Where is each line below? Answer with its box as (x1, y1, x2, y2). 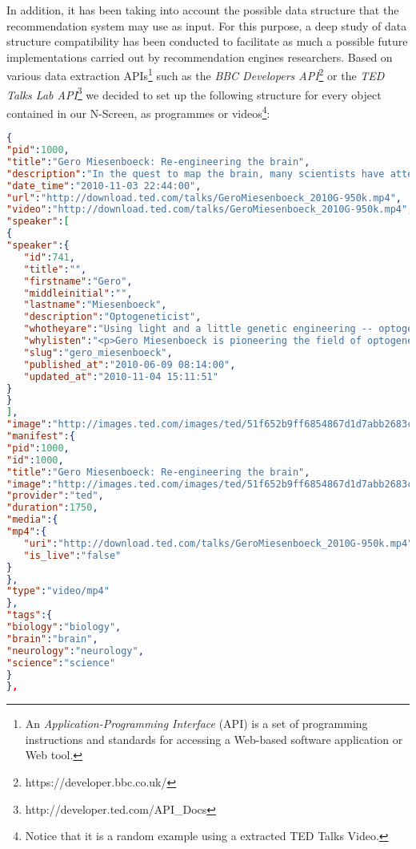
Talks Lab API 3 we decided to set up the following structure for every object (6, 83, 382, 103)
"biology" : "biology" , (6, 621, 122, 633)
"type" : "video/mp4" (6, 585, 110, 597)
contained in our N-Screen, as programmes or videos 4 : (6, 102, 270, 121)
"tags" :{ (6, 609, 53, 621)
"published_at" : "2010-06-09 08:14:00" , (23, 358, 236, 370)
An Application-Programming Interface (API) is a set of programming (25, 715, 368, 732)
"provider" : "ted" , (6, 490, 104, 502)
